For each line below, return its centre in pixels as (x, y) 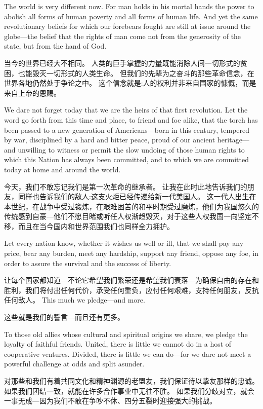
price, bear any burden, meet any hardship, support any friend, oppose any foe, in (131, 253)
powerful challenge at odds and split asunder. (74, 364)
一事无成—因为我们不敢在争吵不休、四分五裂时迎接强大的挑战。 (110, 401)
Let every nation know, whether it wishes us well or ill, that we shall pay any (124, 243)
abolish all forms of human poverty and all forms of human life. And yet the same (131, 16)
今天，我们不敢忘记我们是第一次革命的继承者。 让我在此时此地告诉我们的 (126, 186)
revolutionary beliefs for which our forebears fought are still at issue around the (127, 26)
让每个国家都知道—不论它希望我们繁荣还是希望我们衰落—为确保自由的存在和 (131, 280)
